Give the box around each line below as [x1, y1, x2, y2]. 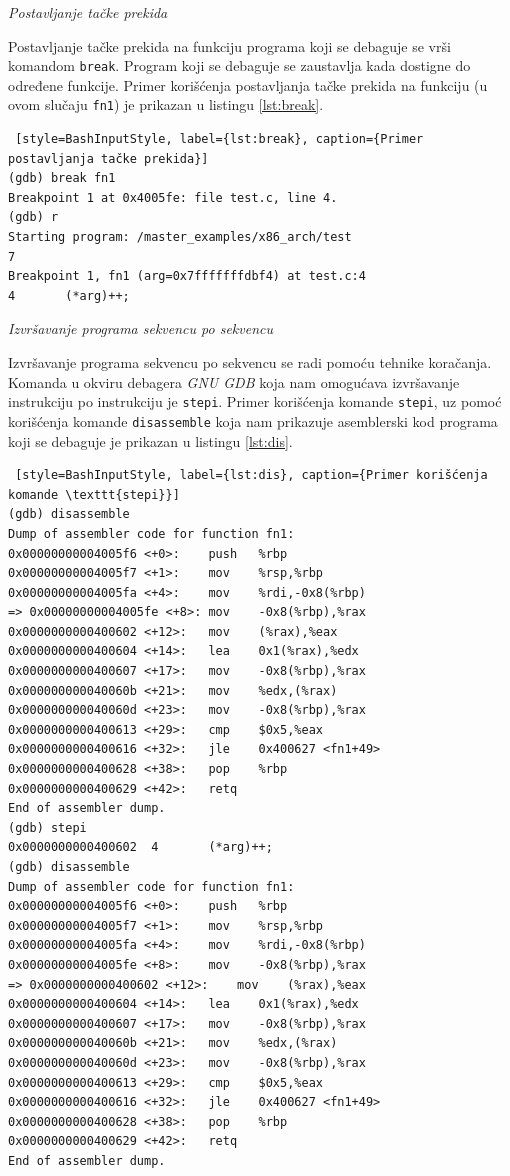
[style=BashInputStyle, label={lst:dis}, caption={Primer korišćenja [15, 468, 488, 483]
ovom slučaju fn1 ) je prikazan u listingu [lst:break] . [8, 94, 324, 115]
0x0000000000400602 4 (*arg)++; [8, 840, 273, 855]
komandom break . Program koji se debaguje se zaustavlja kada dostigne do [8, 55, 471, 76]
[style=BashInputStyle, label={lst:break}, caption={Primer [15, 132, 424, 147]
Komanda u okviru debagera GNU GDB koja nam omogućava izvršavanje [8, 371, 460, 392]
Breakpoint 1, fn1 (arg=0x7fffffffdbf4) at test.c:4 [8, 269, 366, 284]
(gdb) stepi [8, 820, 87, 835]
